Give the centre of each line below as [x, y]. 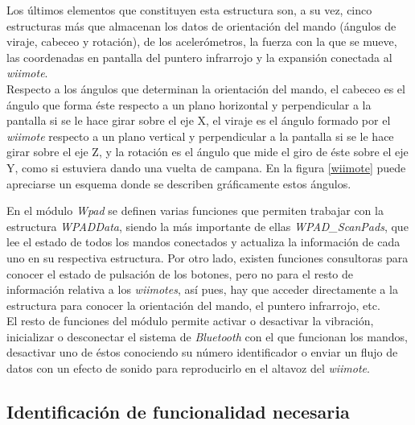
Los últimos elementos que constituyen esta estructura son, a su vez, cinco [189, 10]
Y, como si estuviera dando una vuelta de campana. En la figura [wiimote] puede [206, 167]
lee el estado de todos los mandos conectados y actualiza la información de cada [203, 242]
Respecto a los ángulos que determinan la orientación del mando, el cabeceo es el [206, 88]
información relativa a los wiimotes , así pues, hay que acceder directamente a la [202, 289]
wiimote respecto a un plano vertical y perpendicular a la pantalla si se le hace [200, 136]
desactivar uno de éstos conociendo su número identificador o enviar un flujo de [202, 352]
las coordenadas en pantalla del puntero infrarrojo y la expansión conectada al [199, 57]
